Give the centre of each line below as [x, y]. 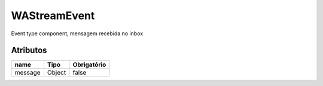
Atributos [29, 50]
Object [57, 73]
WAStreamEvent [53, 16]
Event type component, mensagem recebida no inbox [77, 33]
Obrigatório [89, 64]
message [28, 73]
